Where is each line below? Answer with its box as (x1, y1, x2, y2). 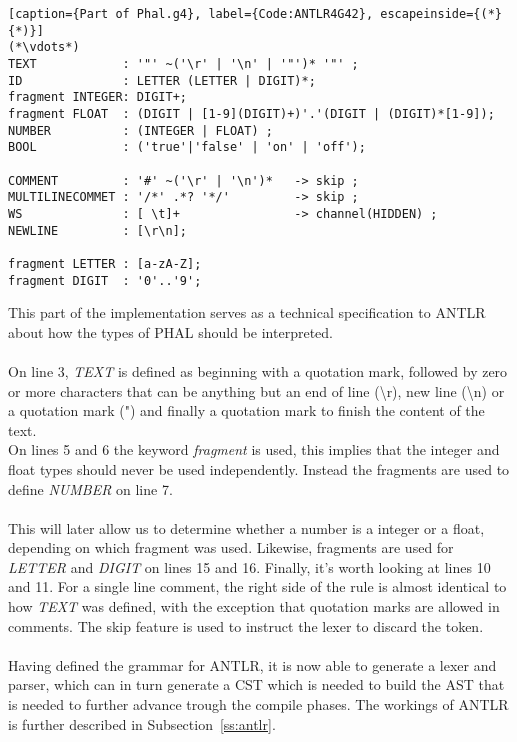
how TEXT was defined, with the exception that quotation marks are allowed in (8, 596, 500, 617)
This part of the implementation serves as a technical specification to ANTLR (8, 302, 486, 323)
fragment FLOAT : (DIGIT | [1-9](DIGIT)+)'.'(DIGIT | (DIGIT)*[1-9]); (8, 106, 495, 121)
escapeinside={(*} (380, 7, 502, 21)
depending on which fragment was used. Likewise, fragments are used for (8, 537, 454, 558)
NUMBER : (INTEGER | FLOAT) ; (8, 123, 273, 138)
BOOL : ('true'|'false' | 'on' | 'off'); (8, 140, 366, 155)
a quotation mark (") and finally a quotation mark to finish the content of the (8, 400, 485, 421)
